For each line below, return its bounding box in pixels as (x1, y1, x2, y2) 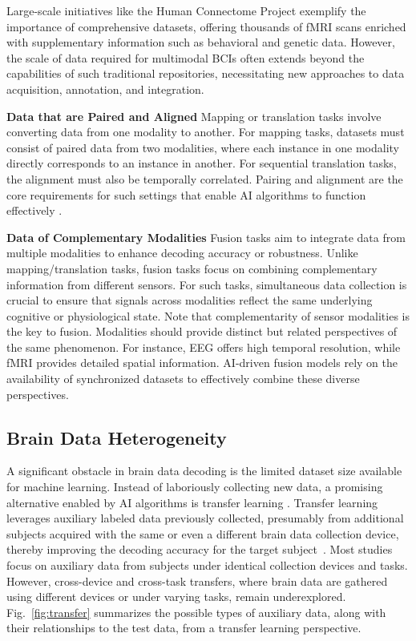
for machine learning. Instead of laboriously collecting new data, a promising (6, 478, 383, 495)
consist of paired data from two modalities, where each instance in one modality (6, 139, 400, 155)
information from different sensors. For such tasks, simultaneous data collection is (6, 276, 407, 292)
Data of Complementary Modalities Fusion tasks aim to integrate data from (6, 228, 406, 245)
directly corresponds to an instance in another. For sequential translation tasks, (6, 155, 397, 171)
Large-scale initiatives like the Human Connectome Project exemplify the (6, 2, 366, 18)
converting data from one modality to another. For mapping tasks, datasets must (6, 123, 405, 140)
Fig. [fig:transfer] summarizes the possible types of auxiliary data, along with (6, 603, 386, 620)
